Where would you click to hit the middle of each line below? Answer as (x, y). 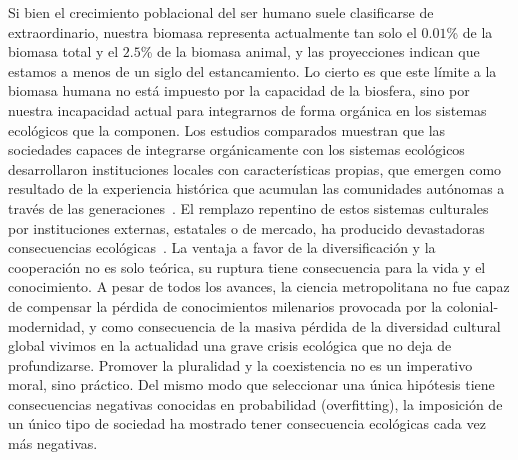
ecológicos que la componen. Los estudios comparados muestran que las (227, 129)
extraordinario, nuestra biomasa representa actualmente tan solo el (212, 31)
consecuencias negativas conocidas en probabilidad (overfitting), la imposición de (255, 403)
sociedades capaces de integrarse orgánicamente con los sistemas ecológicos (236, 149)
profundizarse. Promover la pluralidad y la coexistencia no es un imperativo (240, 364)
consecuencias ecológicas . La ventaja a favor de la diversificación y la (222, 247)
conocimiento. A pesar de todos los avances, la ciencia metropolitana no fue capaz (259, 286)
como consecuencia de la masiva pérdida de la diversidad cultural (301, 325)
